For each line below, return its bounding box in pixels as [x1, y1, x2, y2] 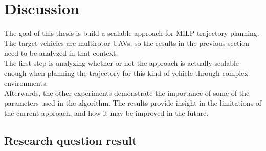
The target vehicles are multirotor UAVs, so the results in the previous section [4, 37, 250, 48]
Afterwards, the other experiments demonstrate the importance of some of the [4, 87, 250, 98]
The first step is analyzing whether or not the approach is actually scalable [4, 57, 239, 68]
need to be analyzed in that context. [4, 47, 118, 58]
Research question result [4, 132, 137, 148]
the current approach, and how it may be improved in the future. [4, 107, 209, 118]
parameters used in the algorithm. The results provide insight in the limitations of [4, 97, 262, 108]
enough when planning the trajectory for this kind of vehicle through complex [4, 67, 248, 78]
